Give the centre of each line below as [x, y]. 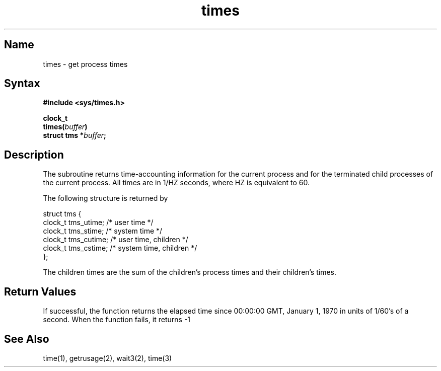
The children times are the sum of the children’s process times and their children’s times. [190, 272]
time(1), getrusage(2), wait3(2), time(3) [107, 358]
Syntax [22, 84]
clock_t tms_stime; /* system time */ [103, 231]
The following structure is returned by [105, 198]
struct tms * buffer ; [75, 135]
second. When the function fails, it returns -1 [117, 320]
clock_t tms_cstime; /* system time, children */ [120, 248]
